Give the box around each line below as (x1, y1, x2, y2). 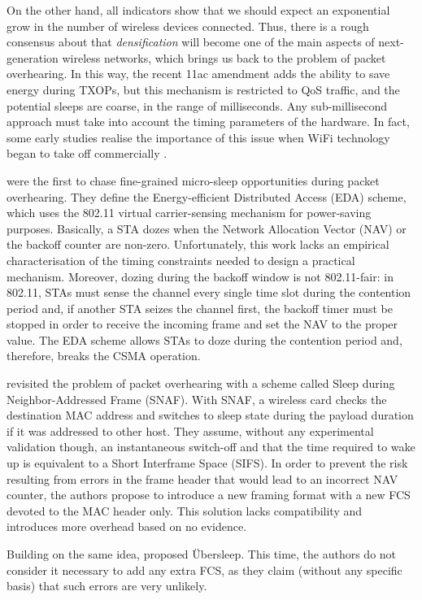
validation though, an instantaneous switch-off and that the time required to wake (7, 438, 415, 455)
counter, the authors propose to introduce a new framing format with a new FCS (7, 486, 411, 503)
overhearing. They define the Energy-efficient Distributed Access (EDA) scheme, (7, 188, 407, 205)
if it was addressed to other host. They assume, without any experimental (7, 422, 374, 439)
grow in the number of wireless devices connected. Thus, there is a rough (7, 17, 369, 34)
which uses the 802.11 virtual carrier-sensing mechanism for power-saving (7, 204, 372, 221)
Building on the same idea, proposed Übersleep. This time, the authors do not (7, 546, 397, 562)
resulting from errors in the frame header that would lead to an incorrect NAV (7, 470, 398, 487)
